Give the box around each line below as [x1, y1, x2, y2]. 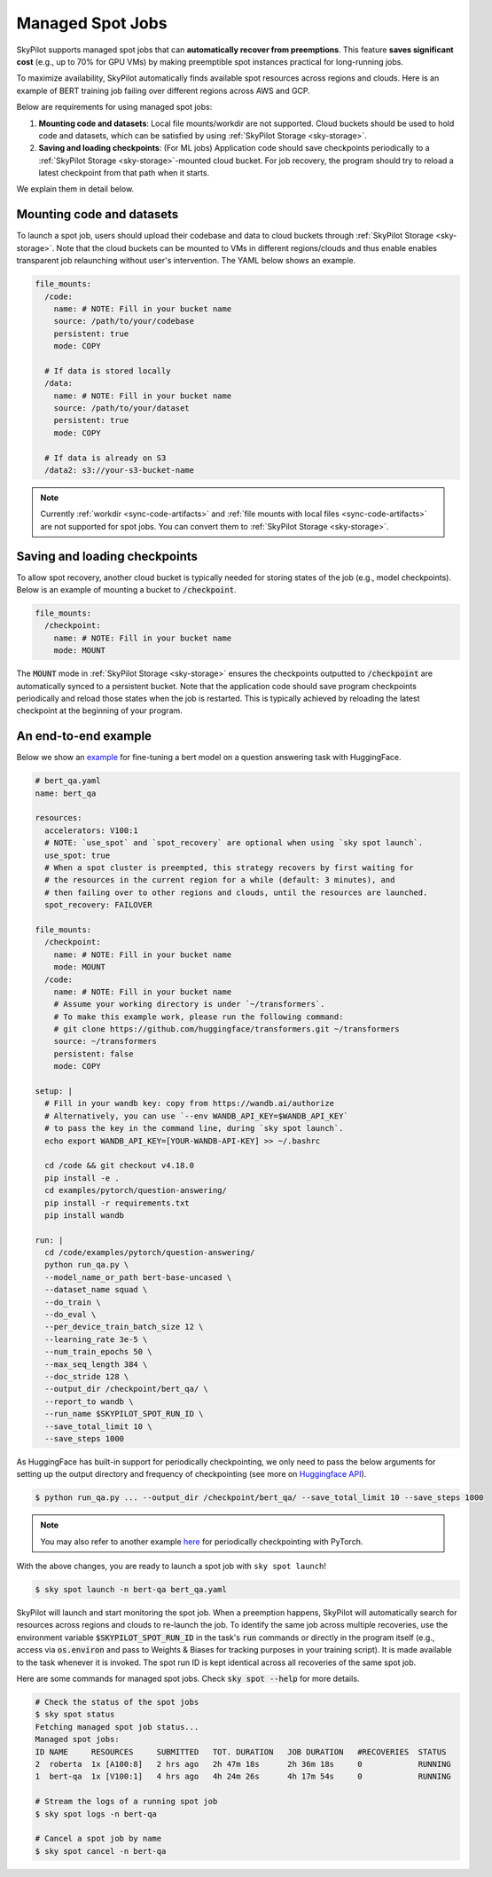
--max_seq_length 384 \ [44, 1359, 148, 1370]
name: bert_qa [35, 788, 97, 798]
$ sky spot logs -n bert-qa [35, 1809, 157, 1818]
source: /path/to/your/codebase [53, 316, 195, 326]
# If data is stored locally [44, 365, 172, 376]
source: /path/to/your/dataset [53, 404, 190, 413]
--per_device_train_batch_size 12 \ [44, 1322, 204, 1332]
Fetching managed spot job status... [35, 1722, 199, 1732]
